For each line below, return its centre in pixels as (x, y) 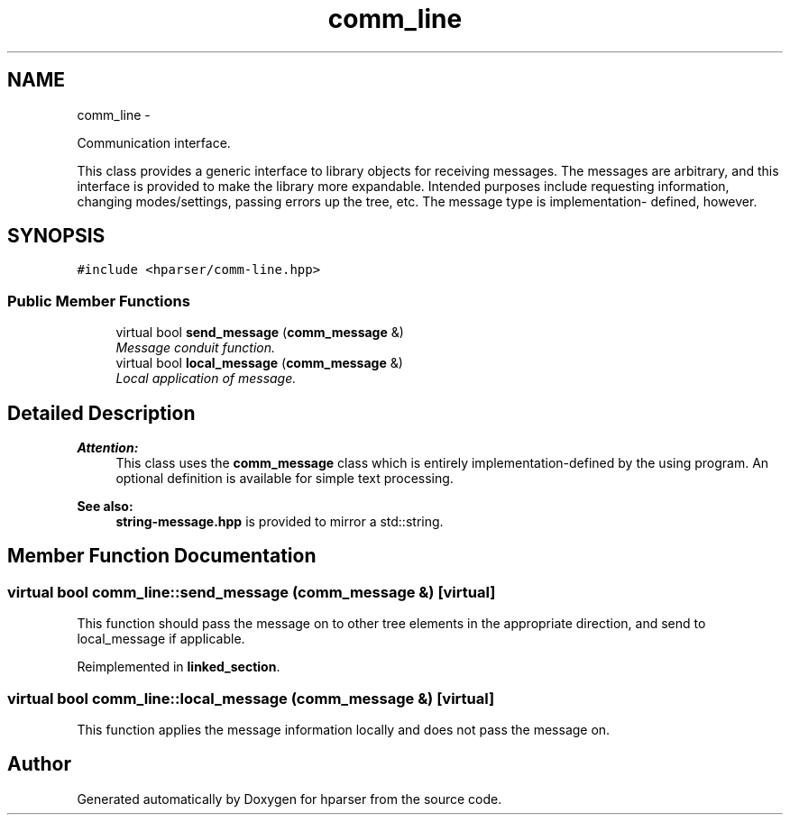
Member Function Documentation (162, 556)
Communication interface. (154, 142)
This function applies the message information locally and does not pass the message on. (344, 730)
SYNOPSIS (56, 236)
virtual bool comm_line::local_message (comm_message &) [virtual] (251, 698)
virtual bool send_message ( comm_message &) (260, 333)
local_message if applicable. (161, 639)
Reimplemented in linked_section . (179, 667)
